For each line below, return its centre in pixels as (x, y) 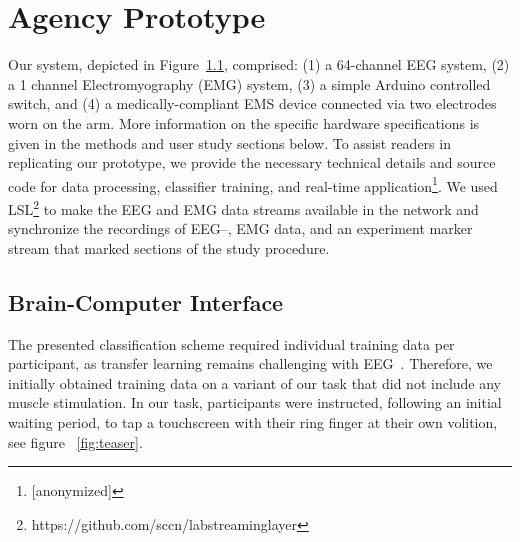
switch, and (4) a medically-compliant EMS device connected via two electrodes (252, 103)
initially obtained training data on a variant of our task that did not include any (255, 382)
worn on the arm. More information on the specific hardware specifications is (244, 122)
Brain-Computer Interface (146, 301)
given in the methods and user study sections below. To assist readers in (229, 142)
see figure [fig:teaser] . (75, 441)
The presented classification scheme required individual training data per (231, 343)
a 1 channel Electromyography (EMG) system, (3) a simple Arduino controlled (249, 83)
